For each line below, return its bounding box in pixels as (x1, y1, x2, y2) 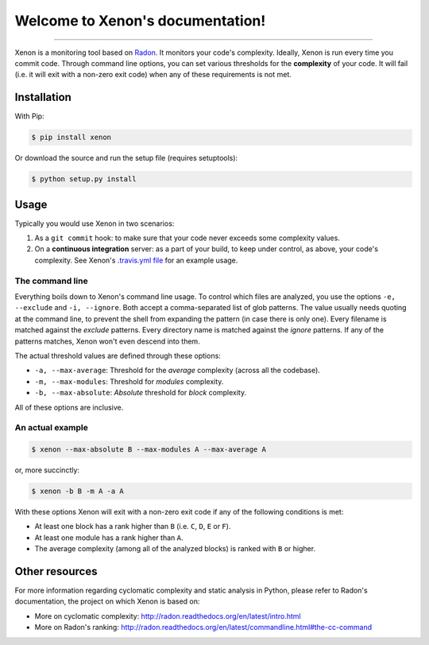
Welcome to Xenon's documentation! (14, 12, 266, 29)
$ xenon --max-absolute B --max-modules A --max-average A (31, 445, 266, 454)
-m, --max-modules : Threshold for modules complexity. (34, 376, 224, 386)
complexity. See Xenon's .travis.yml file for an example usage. (34, 255, 238, 265)
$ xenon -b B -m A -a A (31, 487, 125, 496)
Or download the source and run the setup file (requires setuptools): (14, 153, 238, 163)
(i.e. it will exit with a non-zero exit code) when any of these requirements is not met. (14, 70, 292, 80)
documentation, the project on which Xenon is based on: (14, 596, 200, 606)
